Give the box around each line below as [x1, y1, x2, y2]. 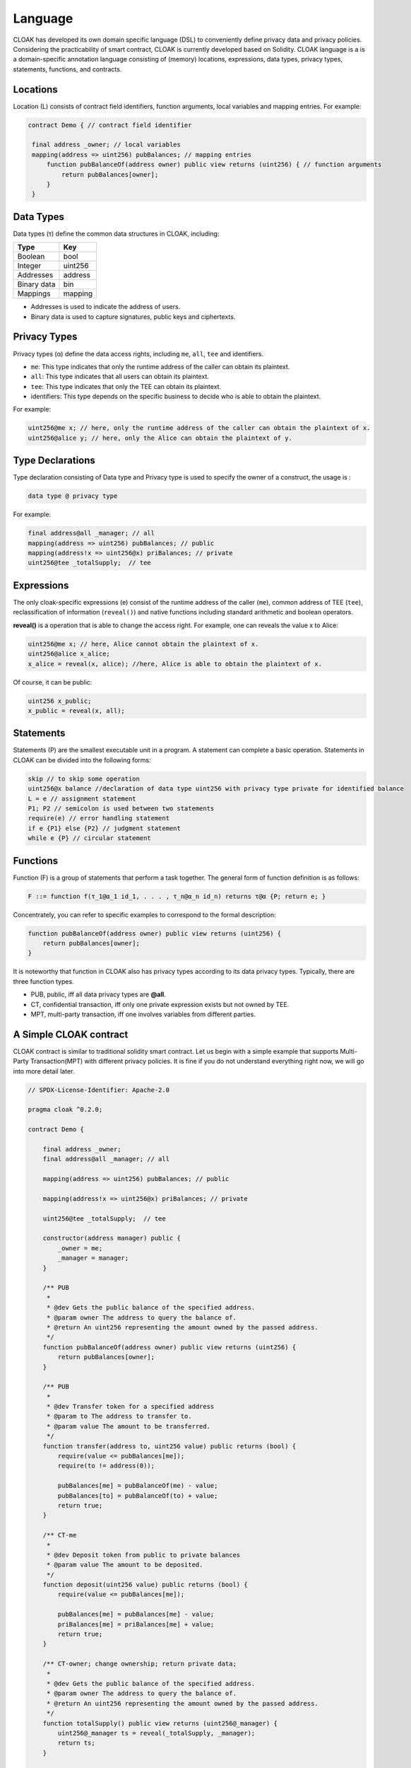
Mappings [17, 289, 51, 298]
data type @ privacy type [28, 492, 118, 500]
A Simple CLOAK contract [13, 1028, 129, 1040]
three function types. [13, 977, 74, 986]
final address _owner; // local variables [32, 141, 181, 149]
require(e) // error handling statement [28, 814, 169, 822]
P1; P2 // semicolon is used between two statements [28, 804, 215, 813]
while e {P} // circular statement [28, 834, 151, 842]
